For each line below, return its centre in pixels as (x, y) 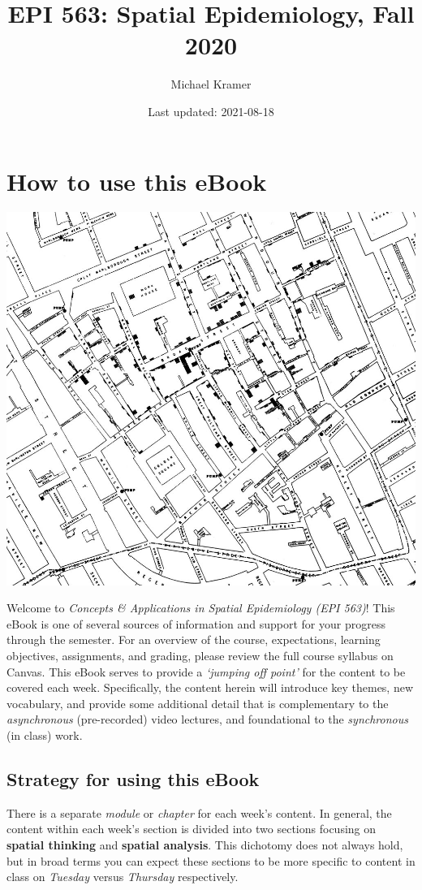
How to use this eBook (137, 181)
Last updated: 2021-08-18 (211, 111)
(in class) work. (45, 734)
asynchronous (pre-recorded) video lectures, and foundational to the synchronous (207, 719)
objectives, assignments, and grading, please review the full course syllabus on (200, 655)
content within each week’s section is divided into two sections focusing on (192, 829)
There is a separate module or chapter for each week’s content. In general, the (199, 812)
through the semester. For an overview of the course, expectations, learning (194, 639)
